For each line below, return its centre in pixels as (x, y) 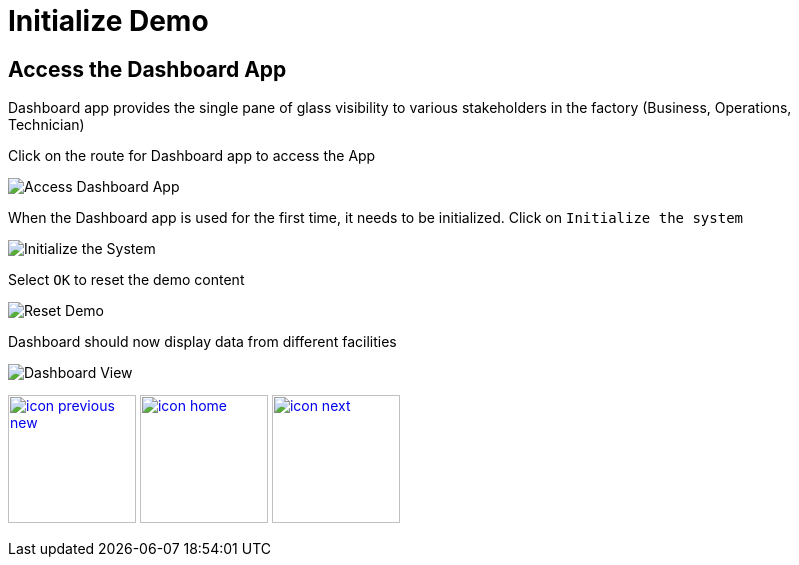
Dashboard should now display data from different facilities (202, 342)
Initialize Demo (108, 21)
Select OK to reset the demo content (126, 280)
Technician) (46, 125)
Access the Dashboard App (147, 69)
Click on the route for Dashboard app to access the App (192, 156)
